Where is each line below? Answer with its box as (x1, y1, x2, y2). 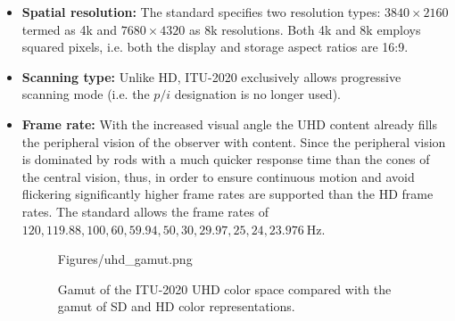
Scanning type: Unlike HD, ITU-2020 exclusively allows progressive (21, 67, 401, 86)
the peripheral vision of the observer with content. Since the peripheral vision (21, 132, 446, 151)
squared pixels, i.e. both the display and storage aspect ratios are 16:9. (21, 37, 409, 56)
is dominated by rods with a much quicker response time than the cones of (21, 150, 430, 169)
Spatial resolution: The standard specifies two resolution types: (21, 3, 381, 21)
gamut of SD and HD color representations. (57, 297, 295, 316)
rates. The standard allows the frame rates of (21, 202, 269, 220)
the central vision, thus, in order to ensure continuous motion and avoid (21, 167, 415, 185)
